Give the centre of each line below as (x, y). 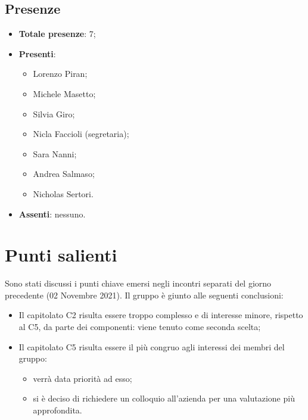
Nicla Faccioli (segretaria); (81, 134)
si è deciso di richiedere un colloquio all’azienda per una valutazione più (164, 398)
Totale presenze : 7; (57, 34)
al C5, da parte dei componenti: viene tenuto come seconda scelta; (140, 327)
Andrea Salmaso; (64, 174)
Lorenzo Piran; (60, 74)
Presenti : (37, 53)
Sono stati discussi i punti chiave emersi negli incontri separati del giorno (138, 283)
